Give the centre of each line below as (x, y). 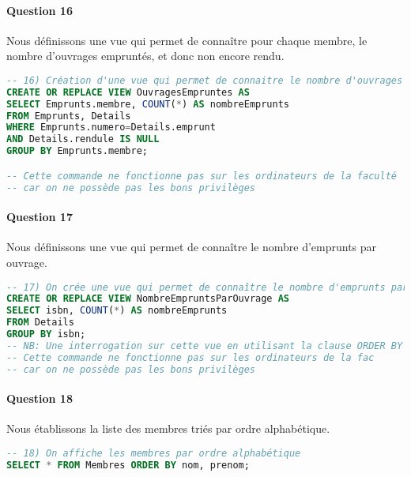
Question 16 (40, 10)
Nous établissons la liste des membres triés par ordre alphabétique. (168, 428)
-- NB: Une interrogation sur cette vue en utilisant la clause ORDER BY (205, 346)
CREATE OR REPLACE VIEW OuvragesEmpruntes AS (128, 92)
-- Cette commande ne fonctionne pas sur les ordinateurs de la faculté (202, 176)
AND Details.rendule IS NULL (83, 139)
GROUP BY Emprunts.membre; (77, 151)
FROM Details (40, 323)
